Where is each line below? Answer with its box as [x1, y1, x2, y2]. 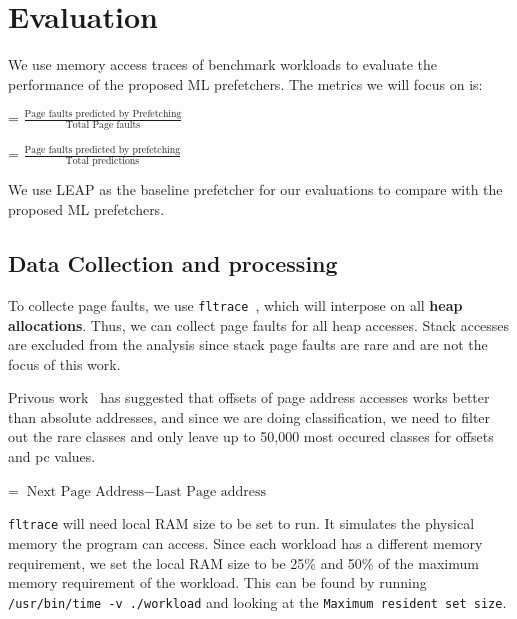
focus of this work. [8, 353, 121, 374]
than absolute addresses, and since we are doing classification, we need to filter [8, 406, 491, 427]
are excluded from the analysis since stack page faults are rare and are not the [8, 334, 488, 355]
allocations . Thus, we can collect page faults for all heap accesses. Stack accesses [8, 314, 510, 335]
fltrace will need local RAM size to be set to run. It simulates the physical [8, 513, 475, 534]
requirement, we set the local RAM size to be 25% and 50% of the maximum [8, 552, 479, 573]
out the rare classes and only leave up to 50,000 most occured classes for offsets [8, 426, 494, 447]
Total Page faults [65, 120, 141, 131]
